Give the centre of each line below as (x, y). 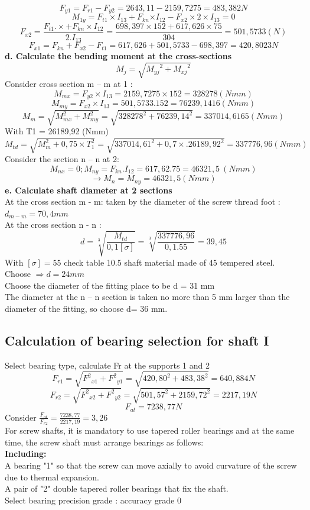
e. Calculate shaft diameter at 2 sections (89, 190)
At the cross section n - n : (53, 225)
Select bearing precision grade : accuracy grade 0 (93, 500)
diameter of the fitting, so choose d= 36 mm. (86, 308)
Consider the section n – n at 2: (62, 159)
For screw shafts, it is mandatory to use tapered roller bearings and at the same (150, 430)
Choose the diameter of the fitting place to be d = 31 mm (110, 285)
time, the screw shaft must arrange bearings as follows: (104, 442)
